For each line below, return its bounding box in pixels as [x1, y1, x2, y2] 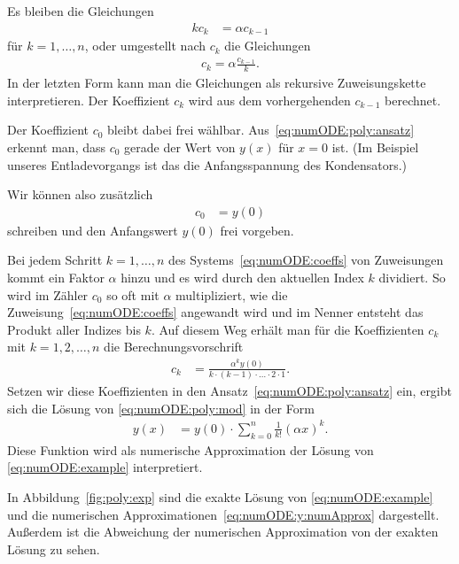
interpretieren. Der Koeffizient [7, 90, 170, 109]
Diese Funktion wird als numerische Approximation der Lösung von [7, 440, 374, 459]
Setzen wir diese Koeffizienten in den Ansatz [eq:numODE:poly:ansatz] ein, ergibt [7, 382, 452, 400]
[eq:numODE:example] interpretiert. [7, 458, 203, 476]
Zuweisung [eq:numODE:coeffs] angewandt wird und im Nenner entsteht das [7, 303, 424, 321]
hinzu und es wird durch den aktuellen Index [121, 268, 364, 287]
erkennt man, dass [7, 138, 106, 157]
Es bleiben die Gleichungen [7, 2, 154, 19]
